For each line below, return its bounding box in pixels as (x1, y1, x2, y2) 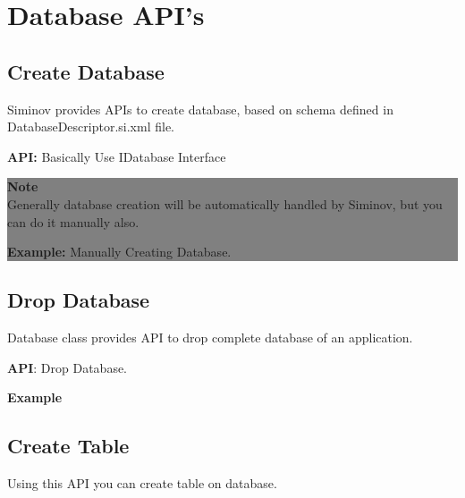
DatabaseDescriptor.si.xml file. (7, 117, 174, 136)
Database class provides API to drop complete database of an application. (7, 327, 413, 346)
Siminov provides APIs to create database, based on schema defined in (7, 99, 393, 118)
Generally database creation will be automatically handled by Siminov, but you (7, 194, 443, 213)
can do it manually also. (7, 212, 139, 231)
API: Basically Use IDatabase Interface (7, 147, 226, 165)
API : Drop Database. (7, 358, 128, 376)
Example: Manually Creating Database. (7, 242, 232, 261)
